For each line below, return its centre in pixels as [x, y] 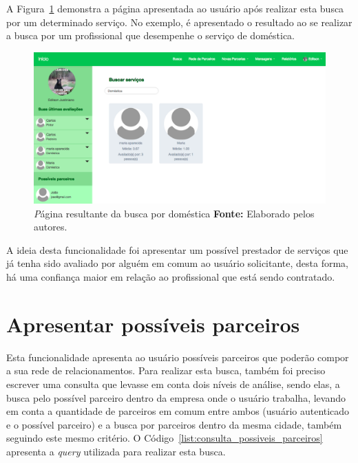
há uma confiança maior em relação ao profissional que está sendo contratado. [171, 277]
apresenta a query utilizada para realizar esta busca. [116, 451]
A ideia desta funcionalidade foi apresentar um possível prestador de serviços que [177, 249]
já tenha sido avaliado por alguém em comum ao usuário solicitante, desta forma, [178, 263]
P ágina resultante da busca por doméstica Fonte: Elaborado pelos [174, 213]
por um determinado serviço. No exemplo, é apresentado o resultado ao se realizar [179, 22]
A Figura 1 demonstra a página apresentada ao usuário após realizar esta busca [175, 8]
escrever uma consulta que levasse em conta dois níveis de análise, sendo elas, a [173, 384]
